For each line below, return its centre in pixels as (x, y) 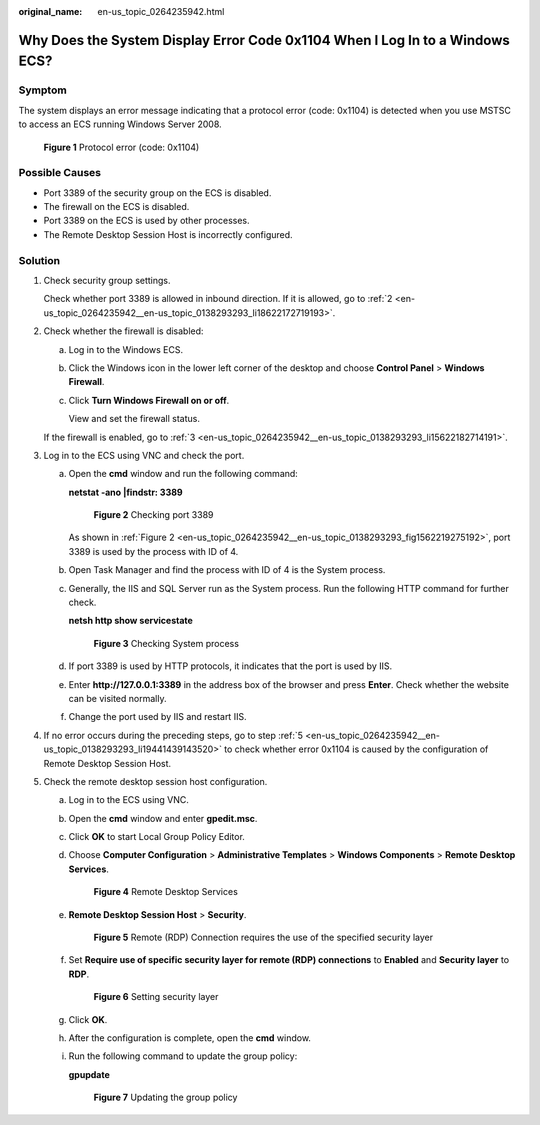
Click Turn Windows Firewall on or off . (149, 400)
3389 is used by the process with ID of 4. (153, 551)
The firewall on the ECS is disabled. (116, 207)
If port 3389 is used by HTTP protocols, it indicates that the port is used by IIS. (230, 666)
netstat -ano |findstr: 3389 (126, 492)
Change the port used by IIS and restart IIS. (157, 717)
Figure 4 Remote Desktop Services (166, 892)
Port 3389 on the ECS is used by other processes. (146, 221)
